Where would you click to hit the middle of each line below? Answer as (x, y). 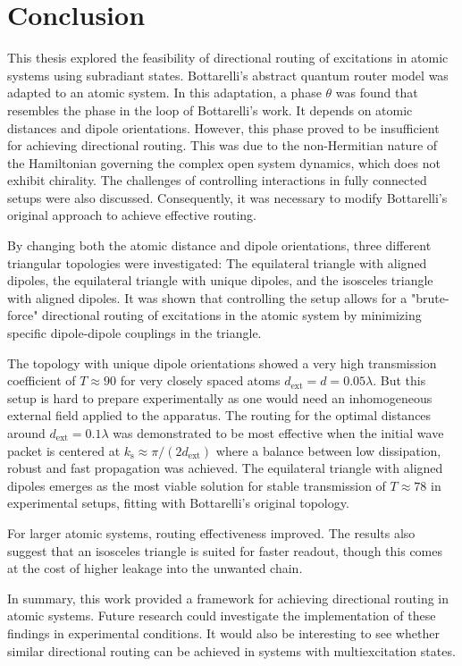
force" (23, 315)
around (26, 433)
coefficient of (42, 380)
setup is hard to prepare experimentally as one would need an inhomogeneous (220, 397)
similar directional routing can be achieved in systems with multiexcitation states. (231, 650)
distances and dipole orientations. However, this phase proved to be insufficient (223, 127)
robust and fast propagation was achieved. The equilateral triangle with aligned (225, 468)
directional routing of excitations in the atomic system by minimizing (232, 315)
